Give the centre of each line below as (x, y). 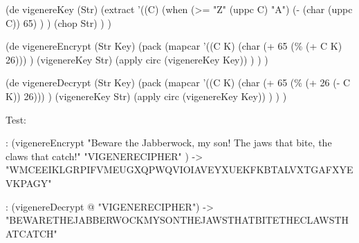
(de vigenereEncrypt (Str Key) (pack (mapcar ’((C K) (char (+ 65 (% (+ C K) (174, 46)
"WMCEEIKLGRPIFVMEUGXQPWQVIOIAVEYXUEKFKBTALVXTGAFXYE (179, 169)
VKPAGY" (29, 183)
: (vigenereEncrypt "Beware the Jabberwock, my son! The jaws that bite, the (169, 143)
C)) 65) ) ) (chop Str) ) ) (58, 22)
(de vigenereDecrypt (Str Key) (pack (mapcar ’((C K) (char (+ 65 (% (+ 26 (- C (178, 82)
